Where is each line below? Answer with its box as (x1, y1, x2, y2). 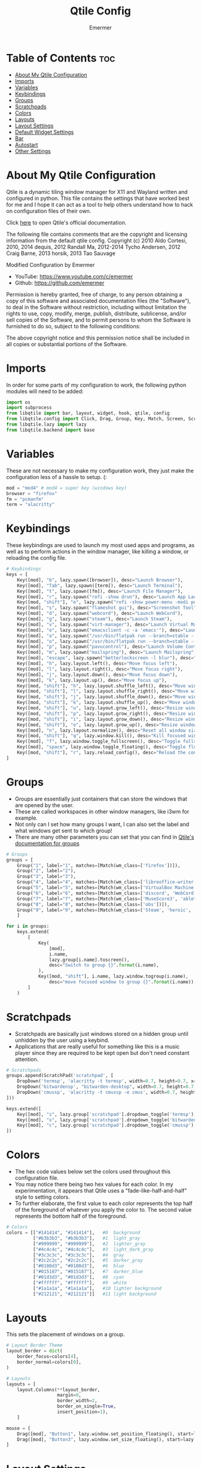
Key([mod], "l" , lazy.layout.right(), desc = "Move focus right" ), (17, 666, 184, 672)
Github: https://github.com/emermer (14, 279, 105, 286)
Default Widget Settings (14, 128, 74, 135)
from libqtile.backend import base (6, 427, 95, 433)
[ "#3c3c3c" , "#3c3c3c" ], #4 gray (32, 1252, 124, 1258)
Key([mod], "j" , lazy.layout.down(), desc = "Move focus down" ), (17, 672, 178, 678)
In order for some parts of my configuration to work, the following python (6, 381, 187, 389)
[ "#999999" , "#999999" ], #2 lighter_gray (32, 1240, 146, 1246)
